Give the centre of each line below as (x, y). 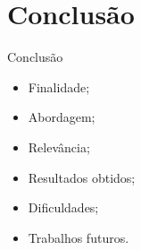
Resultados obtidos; (82, 177)
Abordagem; (62, 117)
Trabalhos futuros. (79, 237)
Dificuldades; (63, 207)
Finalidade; (59, 86)
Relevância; (59, 147)
